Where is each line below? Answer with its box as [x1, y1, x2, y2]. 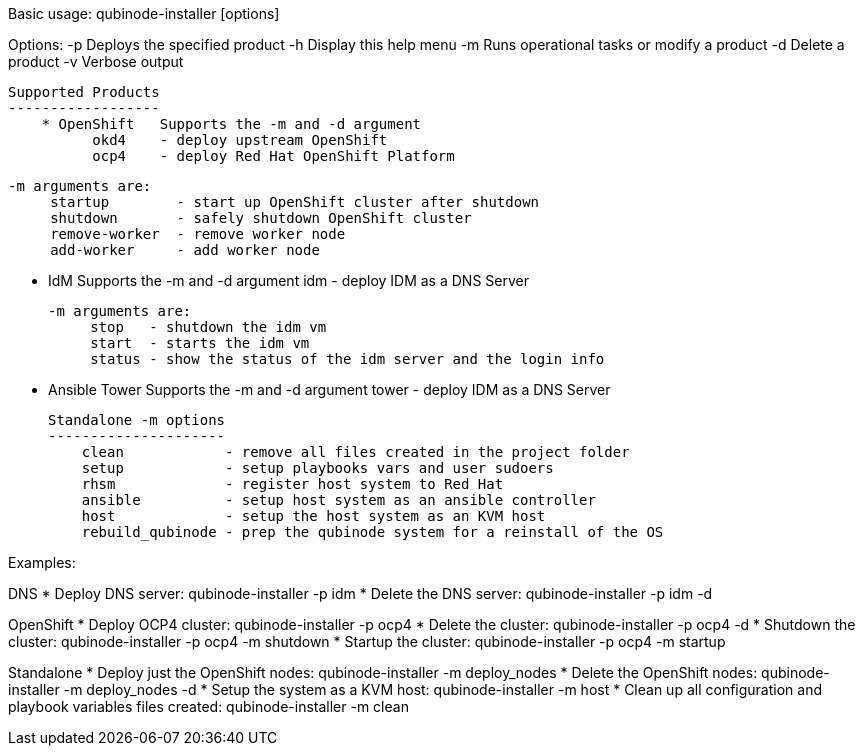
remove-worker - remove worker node [50, 226, 346, 242]
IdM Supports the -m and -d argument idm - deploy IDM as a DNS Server [48, 272, 529, 289]
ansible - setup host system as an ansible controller [81, 492, 596, 508]
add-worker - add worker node [50, 242, 320, 258]
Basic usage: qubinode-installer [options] [8, 5, 280, 22]
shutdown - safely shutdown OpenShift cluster [50, 210, 472, 226]
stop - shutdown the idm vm [90, 319, 327, 335]
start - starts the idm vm [90, 335, 310, 351]
